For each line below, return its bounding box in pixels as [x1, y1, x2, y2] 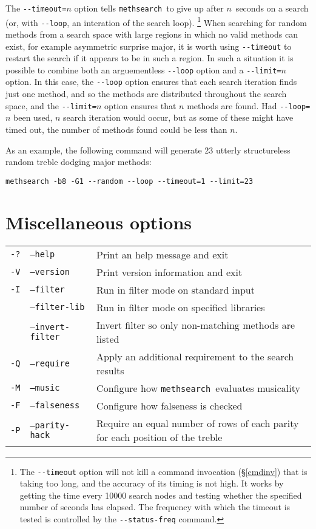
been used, [13, 111, 53, 124]
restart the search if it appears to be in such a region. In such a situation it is [5, 52, 294, 64]
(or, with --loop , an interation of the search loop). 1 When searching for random [5, 14, 307, 29]
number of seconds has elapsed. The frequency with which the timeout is [19, 500, 291, 513]
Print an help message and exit [96, 247, 229, 261]
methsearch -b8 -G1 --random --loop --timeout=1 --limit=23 [5, 177, 254, 186]
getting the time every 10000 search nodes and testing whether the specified [19, 488, 302, 501]
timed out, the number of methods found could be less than [5, 123, 227, 135]
